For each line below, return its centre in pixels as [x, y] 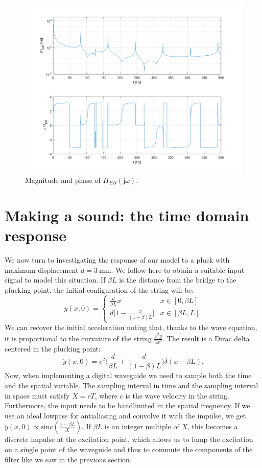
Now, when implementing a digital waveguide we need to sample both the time [128, 375]
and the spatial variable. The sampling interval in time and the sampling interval [132, 385]
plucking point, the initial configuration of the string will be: [99, 289]
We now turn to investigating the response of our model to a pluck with [117, 259]
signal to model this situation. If [55, 280]
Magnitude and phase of [63, 180]
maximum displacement [42, 270]
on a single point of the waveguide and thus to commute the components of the [129, 449]
